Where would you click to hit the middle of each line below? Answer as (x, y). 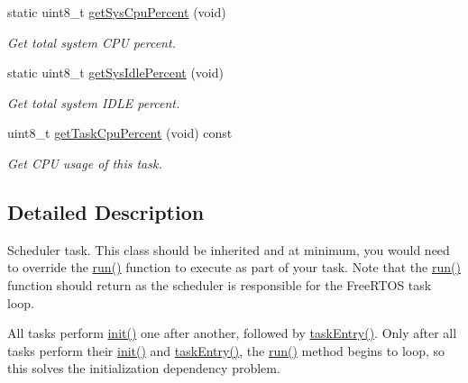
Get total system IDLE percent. (94, 102)
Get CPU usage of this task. (85, 163)
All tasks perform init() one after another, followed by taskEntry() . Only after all (232, 333)
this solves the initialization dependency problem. (144, 368)
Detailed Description (106, 211)
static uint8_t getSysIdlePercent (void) (115, 73)
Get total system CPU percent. (92, 42)
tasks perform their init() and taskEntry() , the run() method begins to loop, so (226, 350)
